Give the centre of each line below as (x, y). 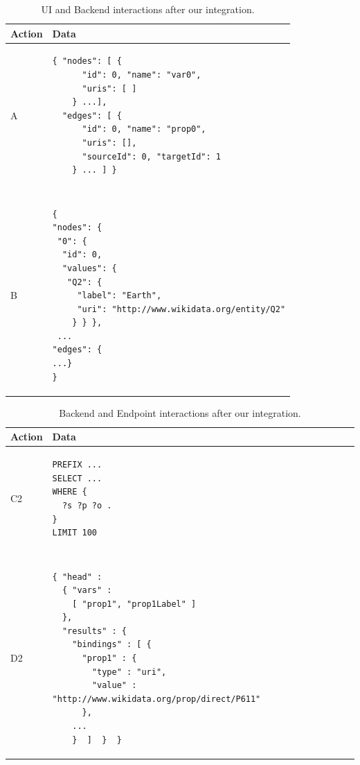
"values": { (89, 268)
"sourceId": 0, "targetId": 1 (151, 156)
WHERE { (70, 492)
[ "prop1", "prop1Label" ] (134, 604)
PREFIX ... (77, 465)
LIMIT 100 (75, 533)
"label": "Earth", (119, 296)
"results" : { (94, 631)
